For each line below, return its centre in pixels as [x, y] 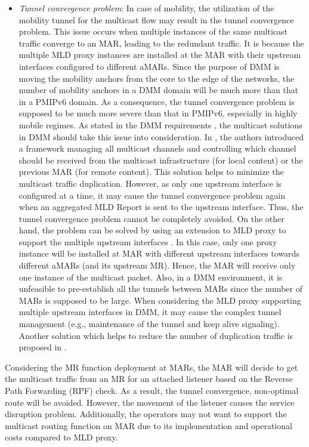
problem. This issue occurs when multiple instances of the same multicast [153, 31]
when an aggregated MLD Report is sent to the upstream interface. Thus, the [161, 207]
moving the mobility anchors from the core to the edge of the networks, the [157, 78]
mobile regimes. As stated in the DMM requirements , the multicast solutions [160, 124]
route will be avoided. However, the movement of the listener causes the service [150, 402]
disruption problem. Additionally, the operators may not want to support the [146, 414]
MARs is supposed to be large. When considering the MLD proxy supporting [160, 300]
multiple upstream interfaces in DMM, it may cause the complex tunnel [150, 312]
